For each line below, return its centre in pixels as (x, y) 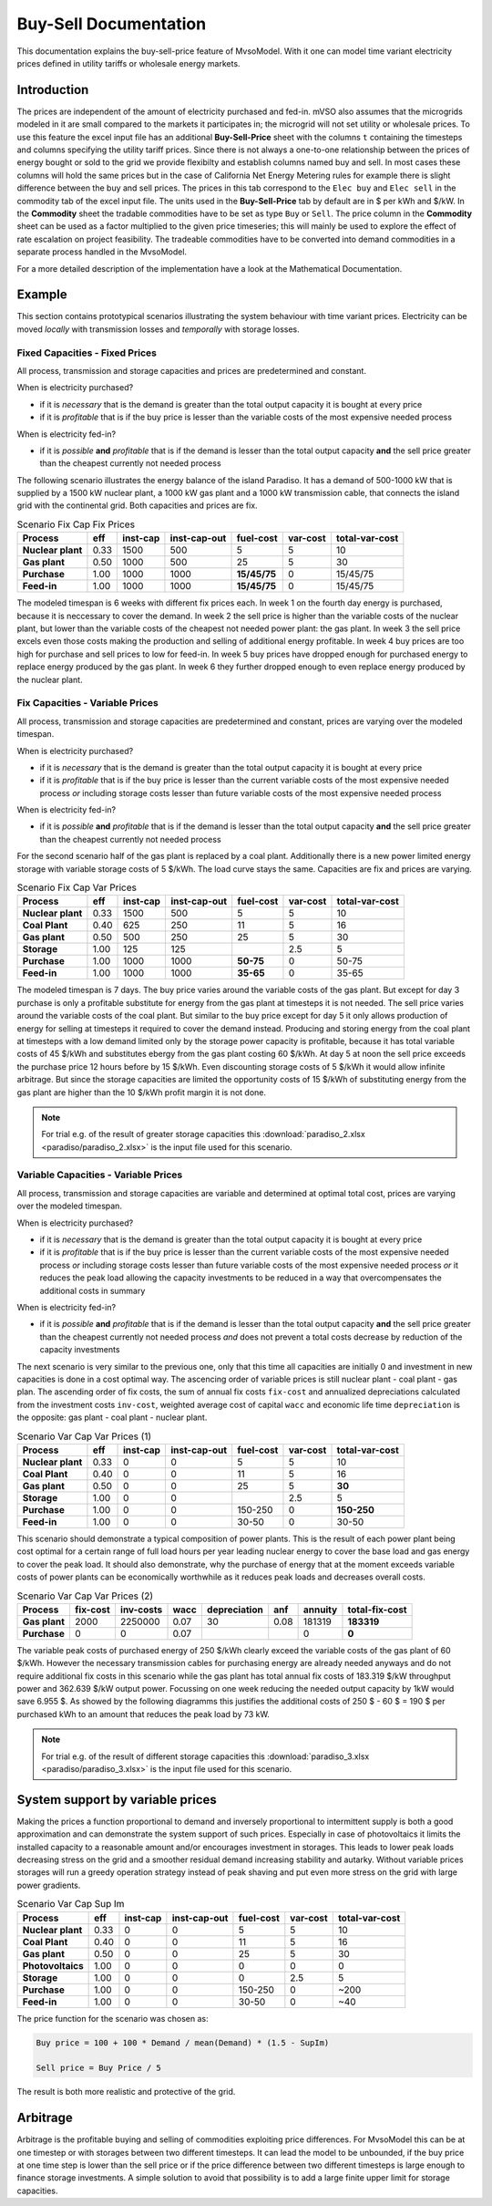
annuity (320, 1610)
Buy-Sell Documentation (112, 24)
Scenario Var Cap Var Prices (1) (84, 1436)
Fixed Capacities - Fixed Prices (87, 353)
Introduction (53, 90)
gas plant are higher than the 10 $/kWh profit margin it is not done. (142, 1092)
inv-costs (141, 1610)
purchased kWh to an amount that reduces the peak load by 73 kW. (143, 1714)
